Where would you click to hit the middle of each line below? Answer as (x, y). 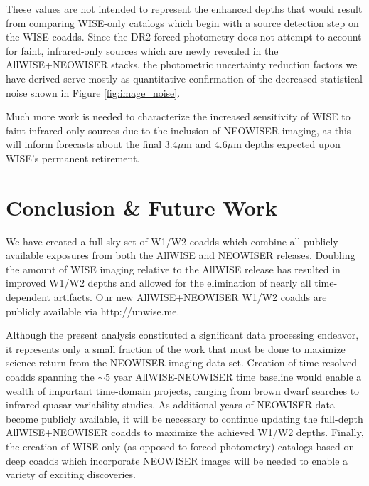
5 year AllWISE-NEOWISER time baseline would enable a (234, 376)
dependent (28, 297)
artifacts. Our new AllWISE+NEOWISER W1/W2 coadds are (190, 297)
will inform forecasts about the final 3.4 (92, 144)
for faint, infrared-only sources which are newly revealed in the (142, 50)
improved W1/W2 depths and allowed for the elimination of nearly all (159, 283)
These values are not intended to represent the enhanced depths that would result (184, 9)
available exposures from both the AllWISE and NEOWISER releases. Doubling (181, 255)
